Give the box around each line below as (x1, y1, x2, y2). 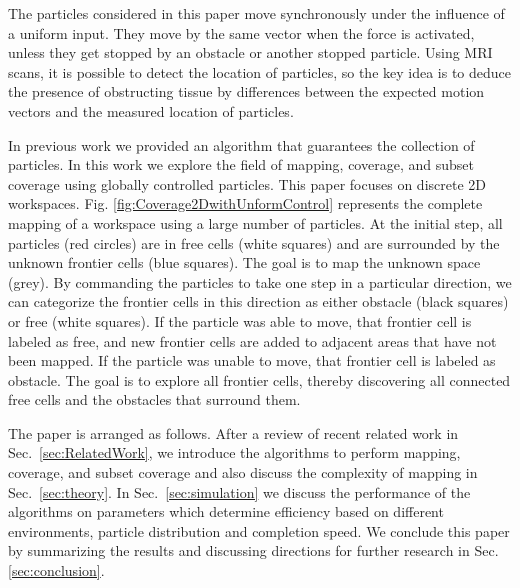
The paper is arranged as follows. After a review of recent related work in (8, 422, 459, 443)
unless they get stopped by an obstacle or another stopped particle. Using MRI (8, 42, 493, 63)
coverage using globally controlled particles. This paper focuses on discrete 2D (8, 173, 486, 194)
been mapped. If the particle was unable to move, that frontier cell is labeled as (8, 350, 496, 371)
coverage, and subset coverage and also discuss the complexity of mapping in (8, 462, 478, 483)
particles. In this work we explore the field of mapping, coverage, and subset (8, 154, 474, 175)
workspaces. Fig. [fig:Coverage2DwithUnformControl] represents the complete (8, 193, 483, 214)
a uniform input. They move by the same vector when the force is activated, (8, 22, 475, 43)
